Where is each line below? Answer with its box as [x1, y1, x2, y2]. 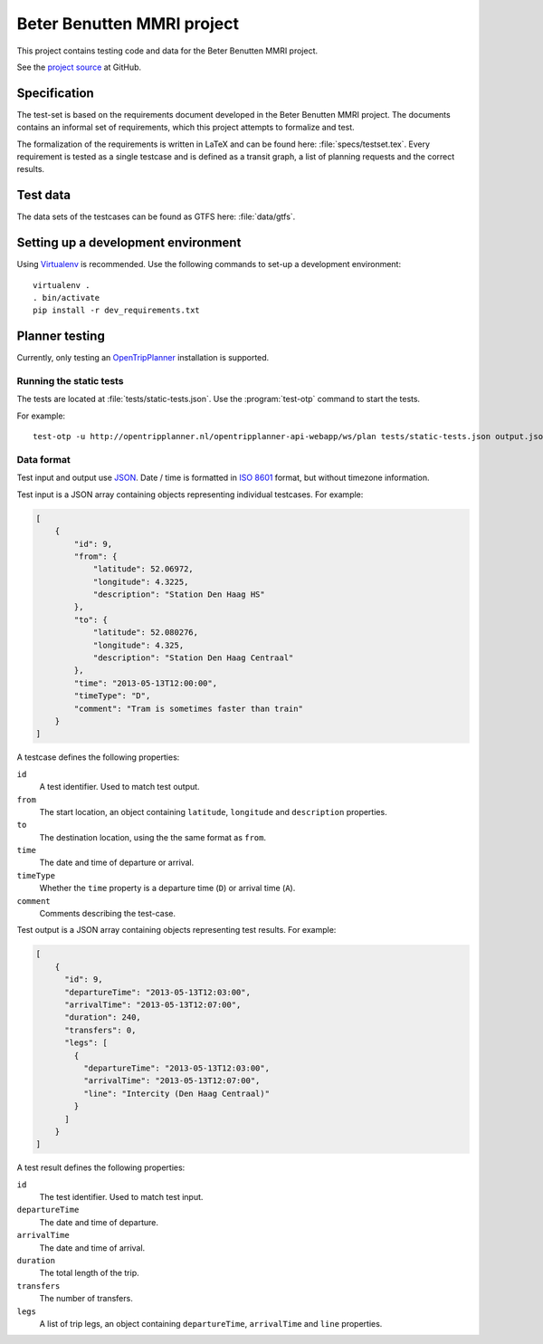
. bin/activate [33, 293, 100, 302]
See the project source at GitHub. [16, 62, 142, 72]
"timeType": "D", [73, 691, 151, 701]
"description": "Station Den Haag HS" [92, 590, 266, 600]
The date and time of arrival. [39, 1242, 146, 1253]
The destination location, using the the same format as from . [39, 831, 267, 842]
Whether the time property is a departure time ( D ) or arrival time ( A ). [39, 883, 296, 894]
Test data [16, 187, 71, 203]
